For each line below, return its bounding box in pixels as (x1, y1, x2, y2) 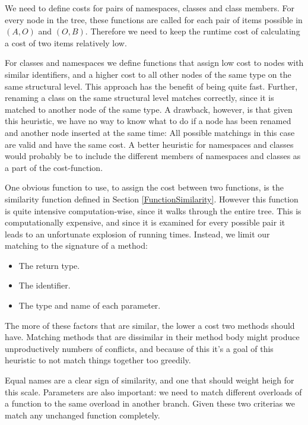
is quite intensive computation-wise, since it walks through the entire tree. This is (5, 204, 301, 217)
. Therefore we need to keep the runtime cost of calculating (85, 25, 300, 37)
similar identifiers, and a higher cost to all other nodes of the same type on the (5, 68, 291, 80)
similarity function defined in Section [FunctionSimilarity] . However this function (5, 192, 299, 205)
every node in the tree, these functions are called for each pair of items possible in (5, 13, 303, 26)
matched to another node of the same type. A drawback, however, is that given (5, 103, 293, 115)
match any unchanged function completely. (5, 408, 160, 421)
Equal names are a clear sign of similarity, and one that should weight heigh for (5, 374, 294, 386)
